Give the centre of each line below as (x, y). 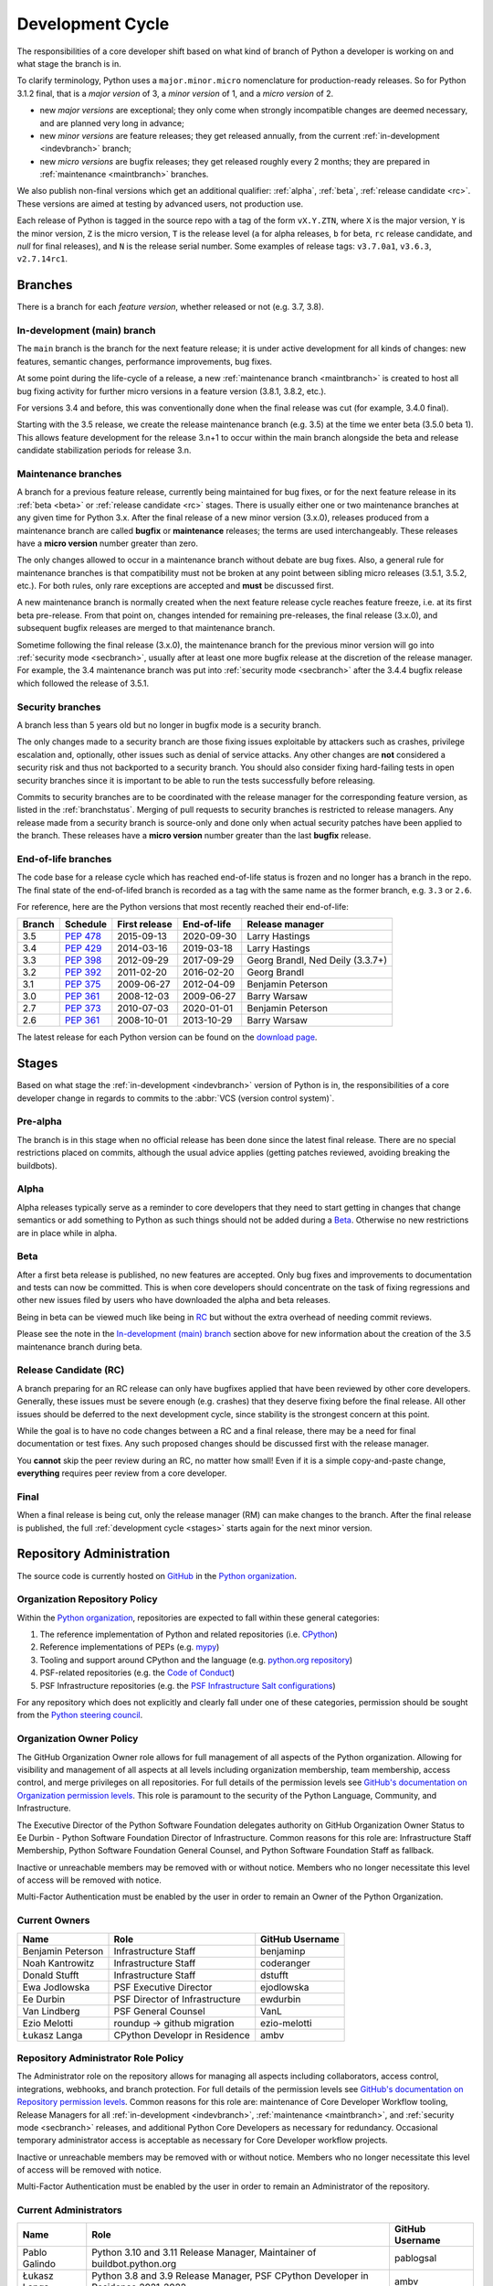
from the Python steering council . (80, 1715)
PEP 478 (83, 936)
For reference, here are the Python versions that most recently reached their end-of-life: (183, 906)
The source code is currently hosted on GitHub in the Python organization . (157, 1576)
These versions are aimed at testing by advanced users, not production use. (160, 203)
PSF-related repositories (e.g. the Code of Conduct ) (137, 1672)
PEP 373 (83, 1009)
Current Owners (53, 1920)
